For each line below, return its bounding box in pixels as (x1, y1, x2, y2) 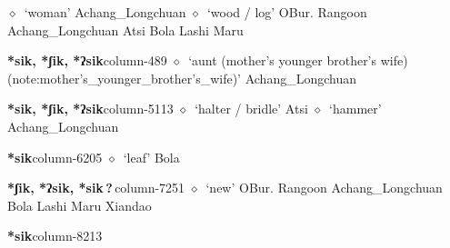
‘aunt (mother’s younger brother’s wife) (188, 51, 408, 70)
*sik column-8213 (7, 226, 103, 245)
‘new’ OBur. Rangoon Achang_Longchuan (205, 178, 443, 197)
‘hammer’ (329, 99, 382, 118)
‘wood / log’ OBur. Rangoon (206, 3, 367, 21)
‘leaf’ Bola (123, 147, 180, 166)
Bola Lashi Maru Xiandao (7, 195, 152, 214)
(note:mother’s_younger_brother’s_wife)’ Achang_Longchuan (7, 68, 356, 87)
